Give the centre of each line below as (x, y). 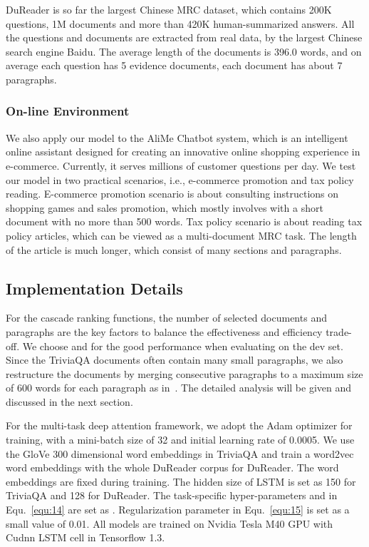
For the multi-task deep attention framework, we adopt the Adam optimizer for (179, 425)
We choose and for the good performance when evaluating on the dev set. (183, 346)
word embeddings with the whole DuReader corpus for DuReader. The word (172, 467)
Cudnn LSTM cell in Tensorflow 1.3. (85, 537)
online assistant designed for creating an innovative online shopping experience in (183, 152)
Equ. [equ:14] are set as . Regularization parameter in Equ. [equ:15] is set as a (178, 510)
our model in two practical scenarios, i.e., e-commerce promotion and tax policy (180, 179)
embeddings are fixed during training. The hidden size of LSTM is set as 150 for (181, 481)
